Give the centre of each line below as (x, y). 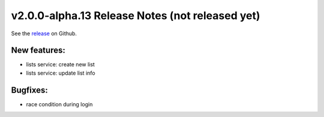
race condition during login (59, 104)
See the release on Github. (44, 33)
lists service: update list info (61, 73)
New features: (38, 50)
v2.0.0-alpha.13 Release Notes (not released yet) (136, 16)
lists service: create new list (61, 64)
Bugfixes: (29, 90)
